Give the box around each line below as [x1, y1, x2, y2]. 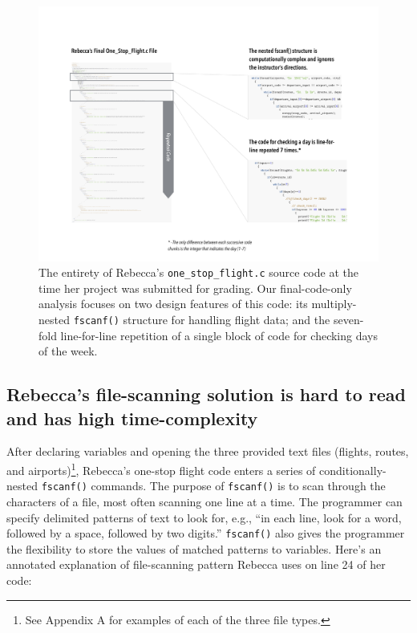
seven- [333, 311, 364, 328]
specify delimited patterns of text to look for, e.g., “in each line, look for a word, [6, 509, 402, 525]
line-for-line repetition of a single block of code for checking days [60, 327, 379, 343]
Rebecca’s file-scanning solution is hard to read [6, 382, 407, 407]
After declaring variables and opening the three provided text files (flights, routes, [6, 443, 409, 460]
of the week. [38, 343, 98, 359]
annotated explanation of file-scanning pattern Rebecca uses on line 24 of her [6, 556, 386, 573]
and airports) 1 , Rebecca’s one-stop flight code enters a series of [6, 460, 316, 478]
